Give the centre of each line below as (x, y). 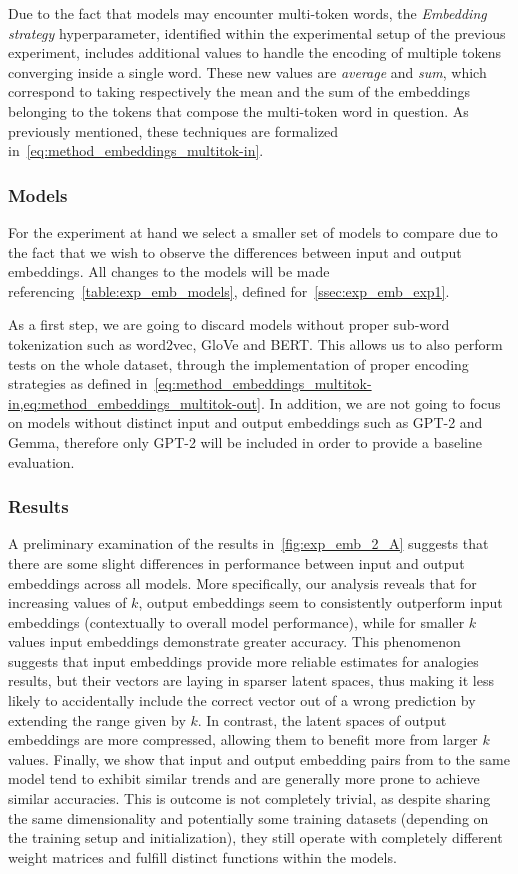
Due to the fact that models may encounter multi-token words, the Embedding (247, 13)
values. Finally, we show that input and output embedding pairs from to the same (259, 758)
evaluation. (41, 461)
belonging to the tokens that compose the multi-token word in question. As (238, 110)
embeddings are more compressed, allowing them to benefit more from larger (243, 739)
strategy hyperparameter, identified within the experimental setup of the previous (257, 32)
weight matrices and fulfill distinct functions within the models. (202, 856)
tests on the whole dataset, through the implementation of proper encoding (238, 363)
